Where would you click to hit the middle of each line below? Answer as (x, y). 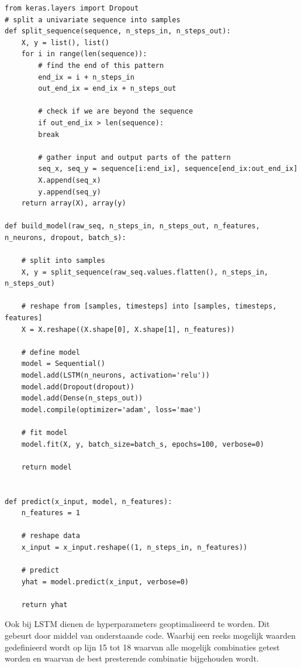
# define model (51, 352)
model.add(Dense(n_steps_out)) (82, 398)
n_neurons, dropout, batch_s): (65, 237)
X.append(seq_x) (70, 180)
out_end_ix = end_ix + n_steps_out (107, 89)
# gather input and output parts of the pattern (134, 157)
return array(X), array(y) (74, 203)
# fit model (44, 432)
